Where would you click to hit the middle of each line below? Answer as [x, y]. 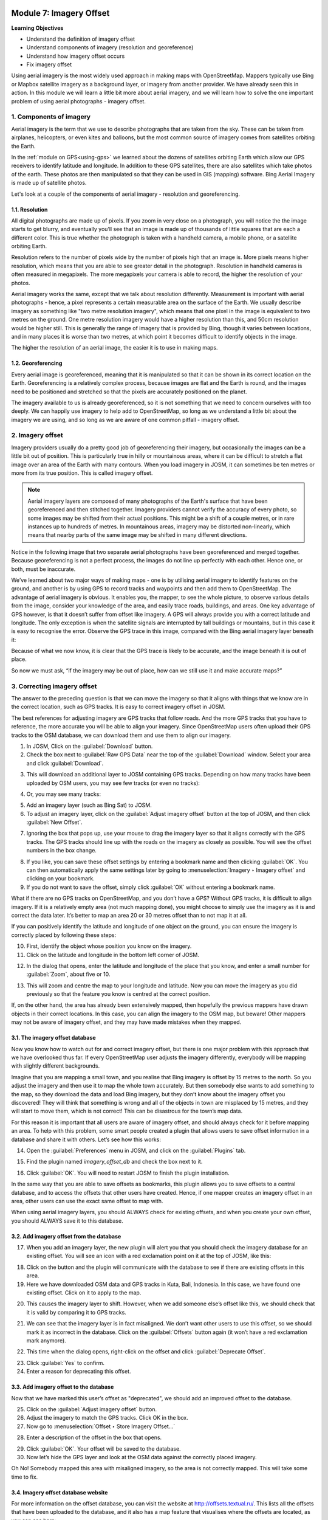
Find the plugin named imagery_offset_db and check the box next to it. [114, 1162]
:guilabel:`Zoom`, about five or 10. [68, 974]
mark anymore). [46, 1340]
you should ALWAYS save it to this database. [67, 1221]
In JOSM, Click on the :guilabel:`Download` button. [90, 746]
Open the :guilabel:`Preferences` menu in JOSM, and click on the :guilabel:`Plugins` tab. [136, 1150]
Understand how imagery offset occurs [76, 56]
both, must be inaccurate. [43, 569]
